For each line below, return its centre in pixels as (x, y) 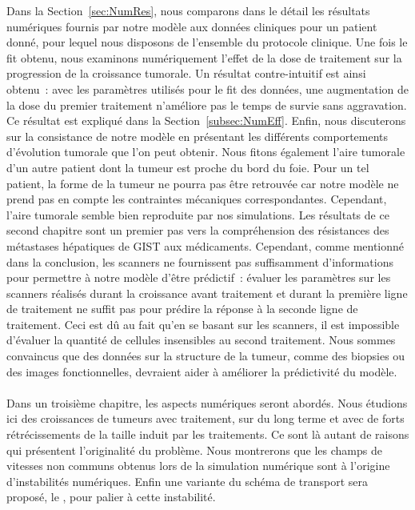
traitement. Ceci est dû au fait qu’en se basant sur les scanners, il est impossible (203, 324)
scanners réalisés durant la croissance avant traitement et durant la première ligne (207, 293)
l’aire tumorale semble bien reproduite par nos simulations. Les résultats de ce (198, 214)
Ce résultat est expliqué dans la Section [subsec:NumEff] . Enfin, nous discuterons (206, 120)
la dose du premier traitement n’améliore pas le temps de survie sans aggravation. (207, 104)
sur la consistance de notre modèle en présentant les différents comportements (198, 136)
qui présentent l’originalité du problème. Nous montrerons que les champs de (194, 450)
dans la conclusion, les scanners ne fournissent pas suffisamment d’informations (200, 261)
